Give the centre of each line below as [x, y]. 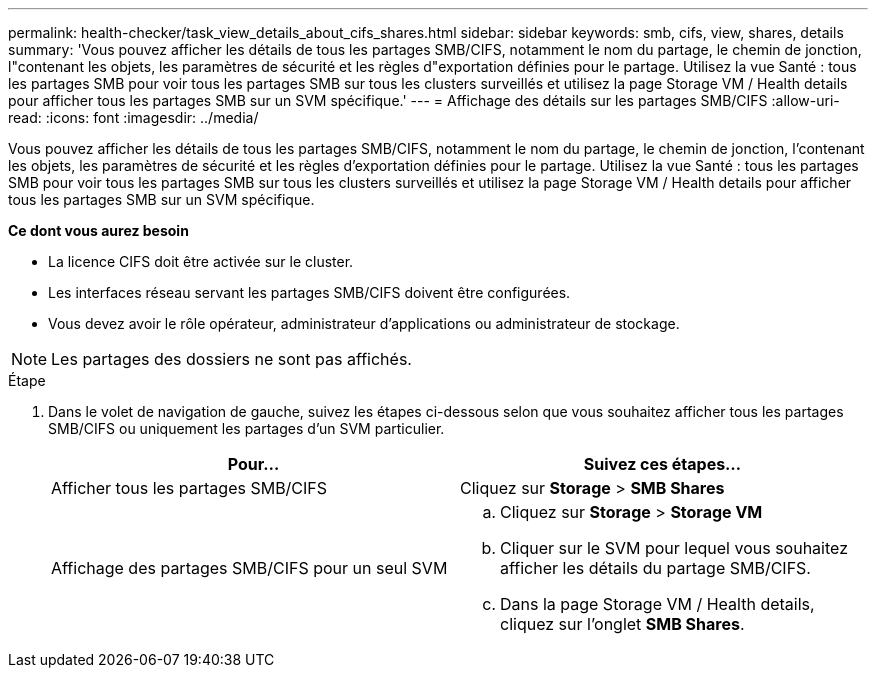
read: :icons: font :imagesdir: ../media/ [133, 117]
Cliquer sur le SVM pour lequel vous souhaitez [674, 548]
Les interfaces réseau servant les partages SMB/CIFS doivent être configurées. [309, 292]
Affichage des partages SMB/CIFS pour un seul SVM [249, 568]
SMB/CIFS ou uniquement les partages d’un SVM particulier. [246, 428]
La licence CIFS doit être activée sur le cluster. [201, 261]
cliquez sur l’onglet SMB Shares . [622, 624]
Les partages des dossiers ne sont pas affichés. [231, 359]
